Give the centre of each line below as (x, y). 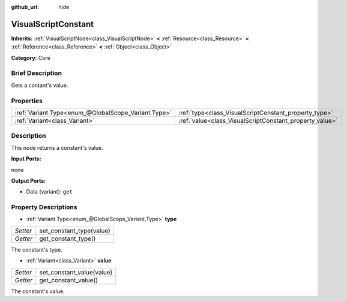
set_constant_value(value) (76, 272)
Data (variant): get (50, 192)
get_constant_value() (69, 280)
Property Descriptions (44, 207)
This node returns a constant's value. (57, 147)
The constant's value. (38, 291)
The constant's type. (37, 249)
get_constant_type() (68, 238)
